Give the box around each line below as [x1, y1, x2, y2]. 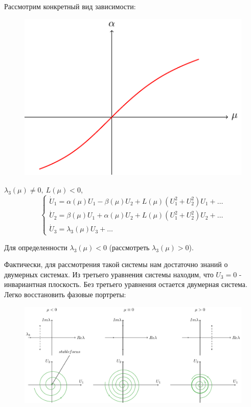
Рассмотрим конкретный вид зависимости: [4, 1, 136, 11]
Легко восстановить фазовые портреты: [4, 289, 126, 300]
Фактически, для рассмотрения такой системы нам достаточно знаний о [4, 259, 228, 270]
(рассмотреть [109, 242, 150, 252]
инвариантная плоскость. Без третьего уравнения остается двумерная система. [4, 279, 247, 290]
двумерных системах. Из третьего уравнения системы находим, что [4, 269, 214, 279]
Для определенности [4, 242, 67, 252]
